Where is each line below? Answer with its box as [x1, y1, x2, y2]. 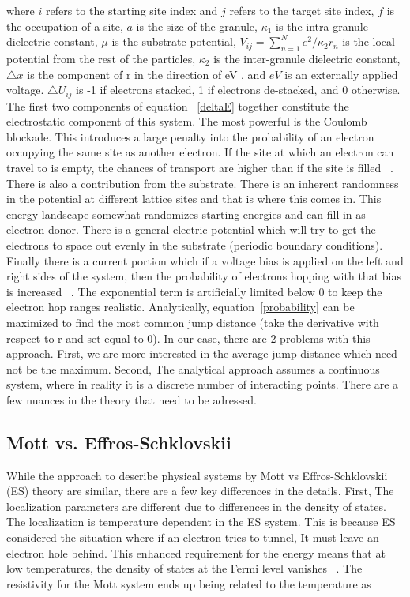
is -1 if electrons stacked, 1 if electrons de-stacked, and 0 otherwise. [76, 81, 401, 98]
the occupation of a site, [6, 17, 123, 34]
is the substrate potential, [111, 33, 236, 50]
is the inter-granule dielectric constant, [213, 50, 401, 66]
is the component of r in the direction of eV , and [27, 66, 266, 82]
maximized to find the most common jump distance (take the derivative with [6, 314, 379, 330]
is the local [342, 33, 395, 50]
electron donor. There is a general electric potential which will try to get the [6, 221, 376, 238]
